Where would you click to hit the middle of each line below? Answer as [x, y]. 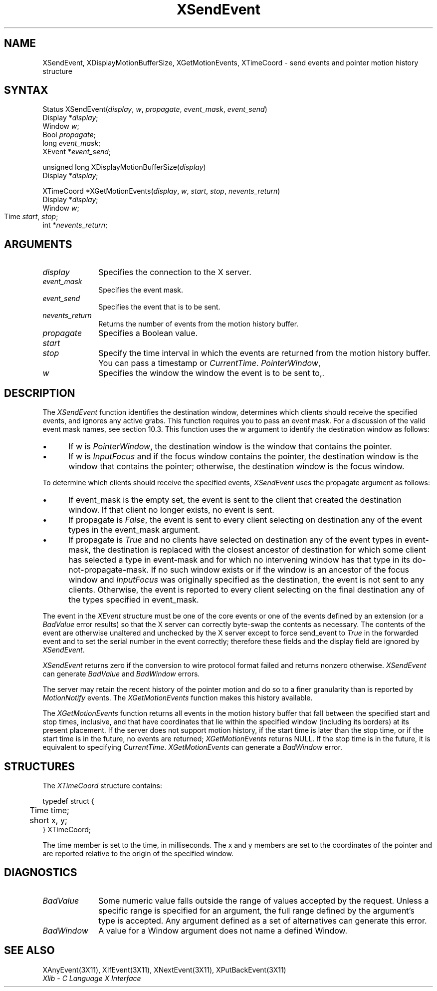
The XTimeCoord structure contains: [102, 785]
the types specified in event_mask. [134, 600]
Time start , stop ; [31, 217]
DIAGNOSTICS [41, 873]
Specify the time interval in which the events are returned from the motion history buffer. [264, 353]
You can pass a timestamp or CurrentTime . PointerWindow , [210, 363]
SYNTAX [26, 90]
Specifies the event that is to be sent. [159, 307]
